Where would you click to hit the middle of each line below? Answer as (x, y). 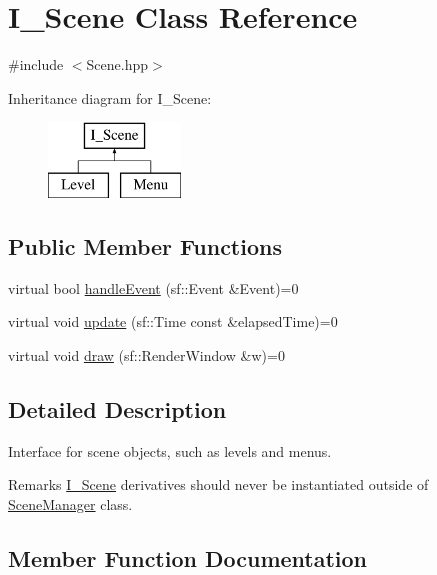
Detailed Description (117, 408)
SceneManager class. (70, 503)
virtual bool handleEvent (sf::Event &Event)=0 (153, 287)
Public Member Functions (145, 245)
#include (36, 64)
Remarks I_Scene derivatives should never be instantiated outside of (218, 484)
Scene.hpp (117, 64)
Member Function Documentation (188, 557)
